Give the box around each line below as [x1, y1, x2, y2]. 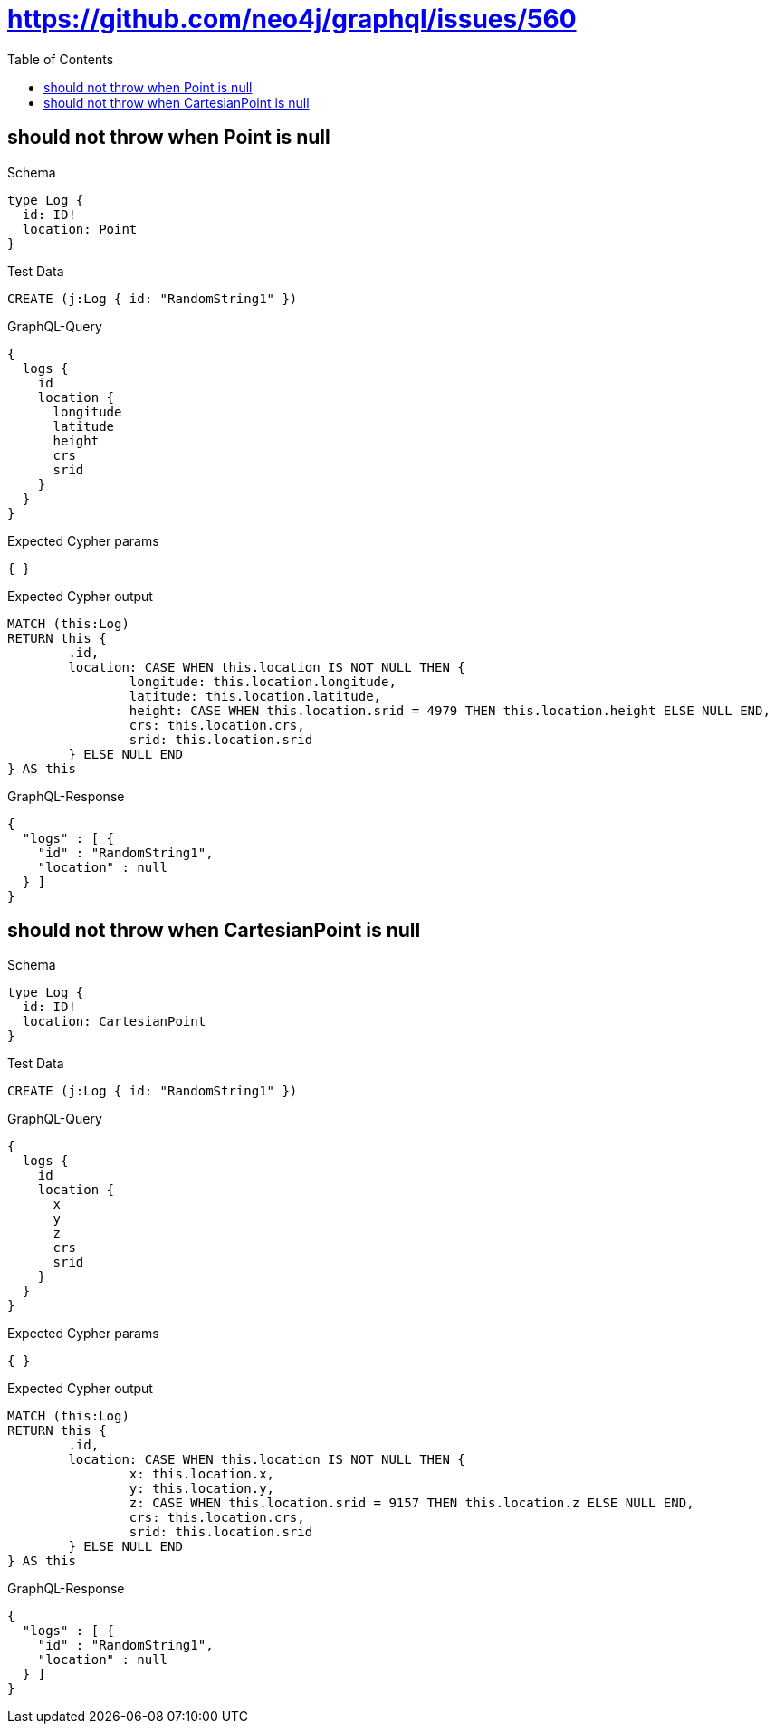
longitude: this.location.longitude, [129, 674, 397, 689]
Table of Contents [7, 51, 114, 67]
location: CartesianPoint [22, 1014, 206, 1029]
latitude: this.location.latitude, [129, 688, 382, 703]
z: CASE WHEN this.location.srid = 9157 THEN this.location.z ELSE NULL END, [129, 1496, 694, 1511]
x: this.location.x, [129, 1467, 275, 1482]
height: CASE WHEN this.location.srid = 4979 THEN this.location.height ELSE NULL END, [129, 703, 770, 718]
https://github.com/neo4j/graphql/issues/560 [7, 4, 577, 34]
